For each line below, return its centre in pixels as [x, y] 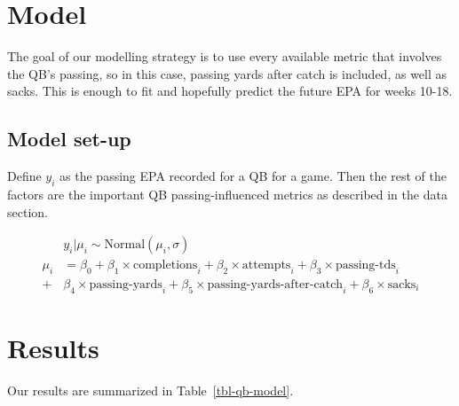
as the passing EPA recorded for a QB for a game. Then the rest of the [253, 176]
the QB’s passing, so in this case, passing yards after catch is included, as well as [227, 73]
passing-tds [365, 265]
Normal [125, 245]
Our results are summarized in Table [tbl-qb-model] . [150, 390]
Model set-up [69, 139]
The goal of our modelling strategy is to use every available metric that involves [225, 56]
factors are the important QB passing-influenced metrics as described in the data [227, 194]
